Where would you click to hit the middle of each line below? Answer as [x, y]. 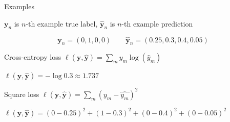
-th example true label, [62, 23]
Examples [19, 6]
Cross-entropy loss [33, 57]
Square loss [22, 94]
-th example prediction [157, 23]
